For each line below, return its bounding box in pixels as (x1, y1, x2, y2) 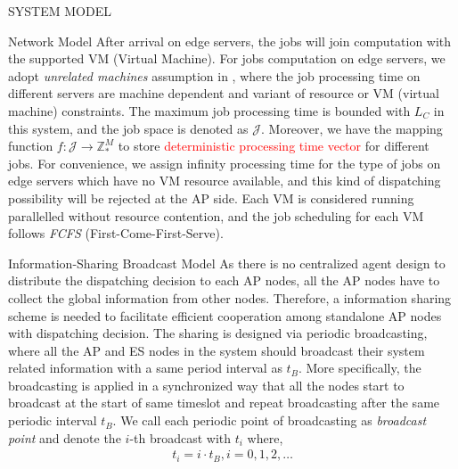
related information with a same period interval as (8, 358, 282, 377)
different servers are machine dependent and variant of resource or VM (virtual (8, 84, 439, 103)
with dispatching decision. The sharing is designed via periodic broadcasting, (8, 324, 428, 342)
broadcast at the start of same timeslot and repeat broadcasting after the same (8, 393, 440, 412)
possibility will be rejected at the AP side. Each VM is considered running (8, 188, 414, 207)
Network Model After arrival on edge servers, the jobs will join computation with (8, 31, 452, 50)
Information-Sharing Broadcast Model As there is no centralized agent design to (8, 253, 446, 272)
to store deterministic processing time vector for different (118, 136, 429, 155)
